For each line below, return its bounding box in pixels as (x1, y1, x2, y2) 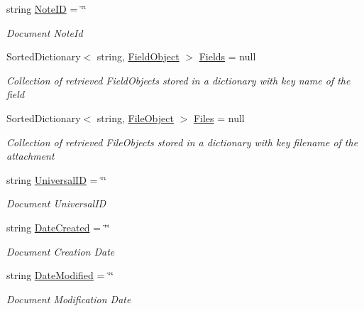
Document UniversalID (6, 196, 106, 211)
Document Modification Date (6, 291, 131, 306)
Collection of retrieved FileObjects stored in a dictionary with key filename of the (6, 134, 358, 149)
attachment (6, 148, 55, 163)
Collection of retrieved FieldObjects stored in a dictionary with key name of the (6, 72, 351, 87)
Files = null (193, 110, 245, 125)
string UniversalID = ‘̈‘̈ (6, 172, 106, 187)
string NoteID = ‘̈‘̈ (6, 1, 87, 16)
